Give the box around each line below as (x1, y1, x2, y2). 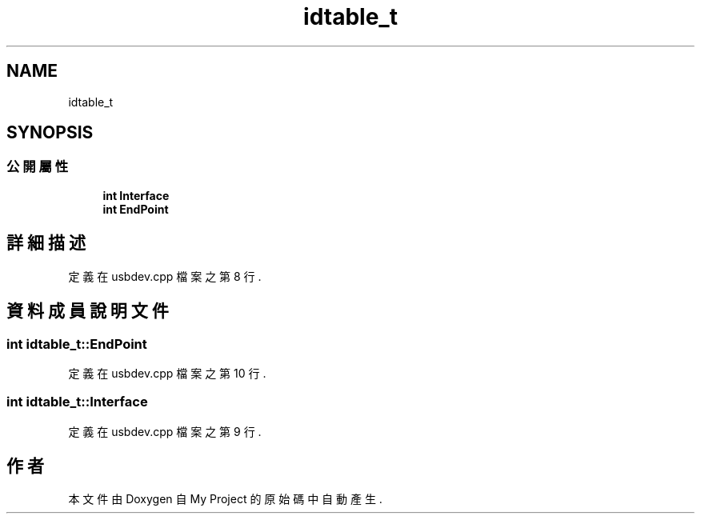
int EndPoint (102, 202, 169, 216)
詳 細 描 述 (6, 233, 86, 254)
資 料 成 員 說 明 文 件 (6, 301, 169, 322)
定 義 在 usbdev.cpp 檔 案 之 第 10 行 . (68, 366, 266, 380)
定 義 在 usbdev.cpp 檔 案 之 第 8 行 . (68, 269, 262, 283)
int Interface (102, 188, 170, 202)
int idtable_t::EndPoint (6, 335, 147, 352)
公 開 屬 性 (6, 158, 69, 175)
